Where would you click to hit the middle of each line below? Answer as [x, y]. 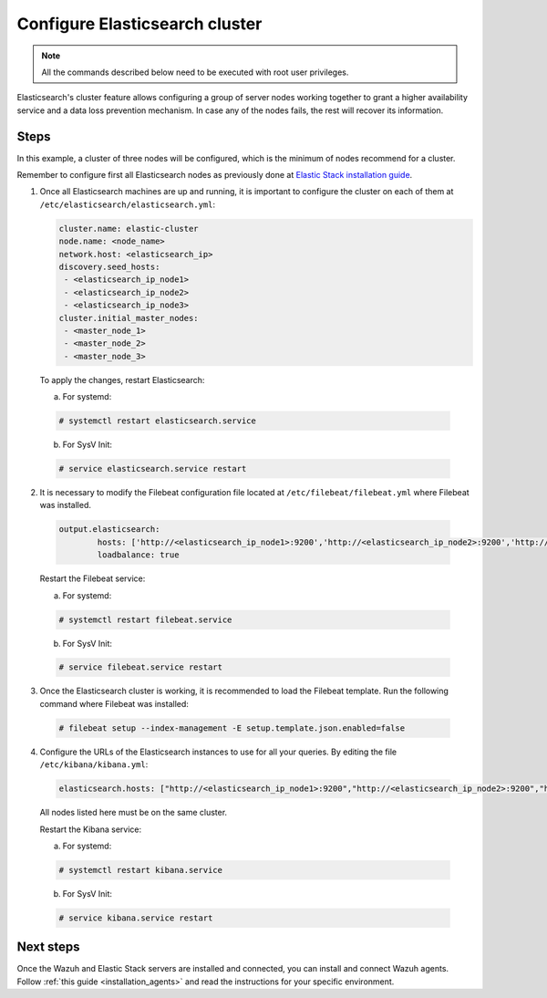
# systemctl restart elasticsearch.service [158, 421]
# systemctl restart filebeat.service [145, 619]
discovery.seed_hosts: [109, 266]
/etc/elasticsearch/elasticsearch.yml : [128, 204]
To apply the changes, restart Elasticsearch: [122, 379]
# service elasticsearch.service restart [153, 469]
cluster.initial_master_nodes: [129, 318]
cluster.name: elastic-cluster [129, 229]
